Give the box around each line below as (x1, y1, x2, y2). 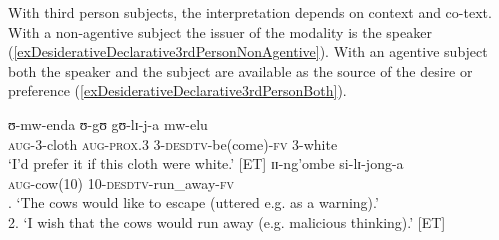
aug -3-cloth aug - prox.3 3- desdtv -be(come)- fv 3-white (8, 133, 338, 154)
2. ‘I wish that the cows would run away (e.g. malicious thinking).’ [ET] (8, 211, 446, 232)
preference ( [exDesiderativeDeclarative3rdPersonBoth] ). (8, 80, 347, 101)
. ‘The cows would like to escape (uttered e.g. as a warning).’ (8, 192, 379, 213)
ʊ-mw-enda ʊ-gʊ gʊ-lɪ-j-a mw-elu (8, 113, 208, 134)
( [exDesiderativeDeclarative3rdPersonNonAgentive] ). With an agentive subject (8, 41, 488, 62)
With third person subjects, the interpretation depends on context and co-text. (8, 2, 492, 22)
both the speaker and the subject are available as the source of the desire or (8, 60, 473, 81)
